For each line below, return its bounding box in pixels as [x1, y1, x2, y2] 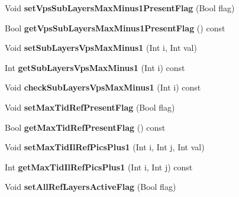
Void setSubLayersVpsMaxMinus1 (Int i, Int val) [5, 41, 197, 54]
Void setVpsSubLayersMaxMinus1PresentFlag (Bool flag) [5, 2, 235, 14]
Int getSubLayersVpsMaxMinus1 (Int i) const [5, 61, 185, 73]
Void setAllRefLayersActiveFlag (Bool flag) [5, 180, 176, 193]
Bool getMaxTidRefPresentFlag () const [5, 121, 166, 133]
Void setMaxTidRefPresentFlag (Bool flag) [5, 101, 175, 113]
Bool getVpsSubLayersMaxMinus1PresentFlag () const [5, 21, 225, 34]
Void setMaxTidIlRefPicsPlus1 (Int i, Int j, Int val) [5, 141, 205, 153]
